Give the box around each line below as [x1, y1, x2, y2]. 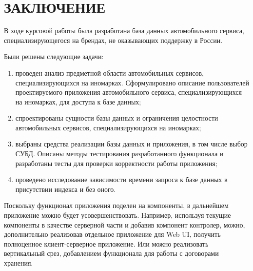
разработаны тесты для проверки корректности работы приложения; [15, 158, 217, 168]
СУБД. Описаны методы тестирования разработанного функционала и [15, 148, 224, 159]
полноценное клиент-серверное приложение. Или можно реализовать [4, 238, 209, 249]
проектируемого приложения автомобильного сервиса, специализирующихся [15, 87, 242, 97]
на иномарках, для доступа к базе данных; [15, 96, 141, 106]
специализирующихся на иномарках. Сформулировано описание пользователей [15, 77, 250, 87]
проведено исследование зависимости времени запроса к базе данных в [15, 174, 228, 185]
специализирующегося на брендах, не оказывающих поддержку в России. [4, 35, 223, 45]
